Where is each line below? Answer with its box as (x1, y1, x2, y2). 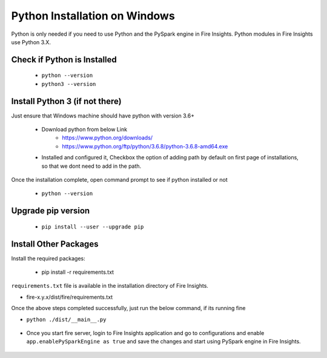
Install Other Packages (11, 239, 99, 249)
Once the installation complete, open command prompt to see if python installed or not (11, 176, 228, 183)
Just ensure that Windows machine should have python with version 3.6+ (11, 112, 195, 119)
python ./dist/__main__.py (26, 316, 107, 323)
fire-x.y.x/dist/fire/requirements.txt (26, 293, 113, 300)
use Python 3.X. (11, 38, 51, 45)
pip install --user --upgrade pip (41, 223, 144, 230)
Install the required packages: (11, 254, 86, 262)
